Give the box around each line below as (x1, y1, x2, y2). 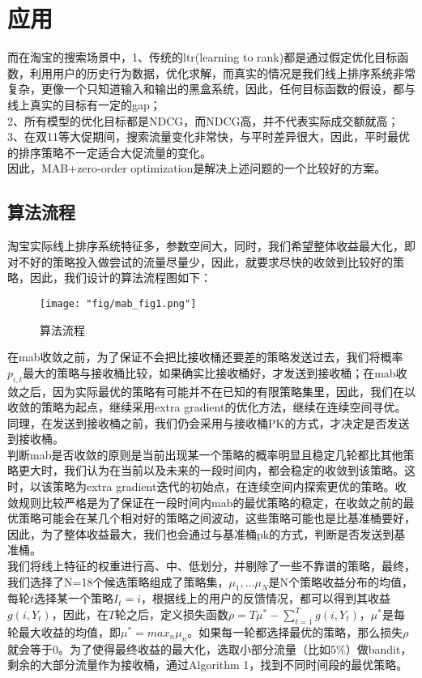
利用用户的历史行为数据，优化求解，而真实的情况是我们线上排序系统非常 (29, 64, 416, 81)
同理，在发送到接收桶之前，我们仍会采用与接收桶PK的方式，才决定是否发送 (7, 414, 410, 431)
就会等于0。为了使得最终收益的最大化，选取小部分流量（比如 (7, 640, 330, 657)
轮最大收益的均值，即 (7, 623, 121, 640)
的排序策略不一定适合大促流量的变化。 (7, 143, 211, 160)
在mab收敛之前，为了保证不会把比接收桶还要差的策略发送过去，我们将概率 (7, 348, 403, 365)
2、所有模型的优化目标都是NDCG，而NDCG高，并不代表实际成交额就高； (7, 112, 399, 129)
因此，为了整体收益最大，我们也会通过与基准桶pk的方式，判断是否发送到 (7, 525, 394, 542)
